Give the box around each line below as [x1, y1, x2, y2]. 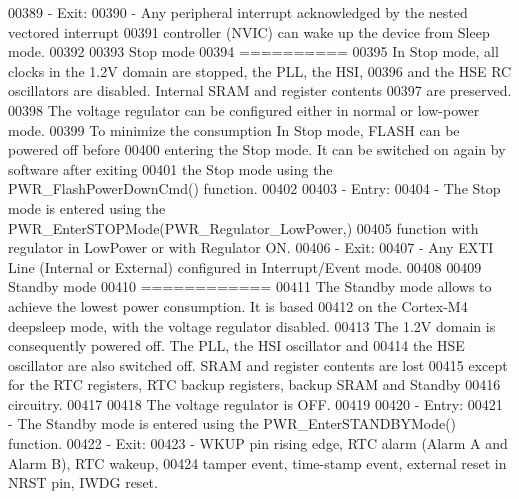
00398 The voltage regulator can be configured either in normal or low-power [8, 99, 480, 120]
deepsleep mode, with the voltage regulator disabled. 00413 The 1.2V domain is [8, 315, 496, 336]
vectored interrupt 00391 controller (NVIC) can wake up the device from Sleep [8, 21, 490, 42]
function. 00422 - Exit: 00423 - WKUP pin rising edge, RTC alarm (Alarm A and [8, 433, 508, 454]
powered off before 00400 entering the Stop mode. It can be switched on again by [8, 139, 506, 160]
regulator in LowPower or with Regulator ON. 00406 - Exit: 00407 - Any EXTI [8, 237, 494, 258]
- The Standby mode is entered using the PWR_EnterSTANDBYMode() [8, 413, 457, 434]
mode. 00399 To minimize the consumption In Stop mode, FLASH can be [8, 119, 460, 140]
